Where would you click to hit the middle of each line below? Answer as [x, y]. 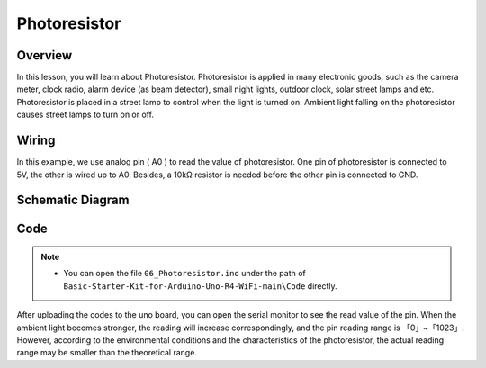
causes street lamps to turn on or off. [85, 115]
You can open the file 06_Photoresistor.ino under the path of [184, 274]
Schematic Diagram [73, 200]
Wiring [36, 141]
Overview [45, 55]
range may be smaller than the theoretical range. [107, 353]
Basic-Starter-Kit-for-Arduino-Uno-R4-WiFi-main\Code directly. [200, 286]
